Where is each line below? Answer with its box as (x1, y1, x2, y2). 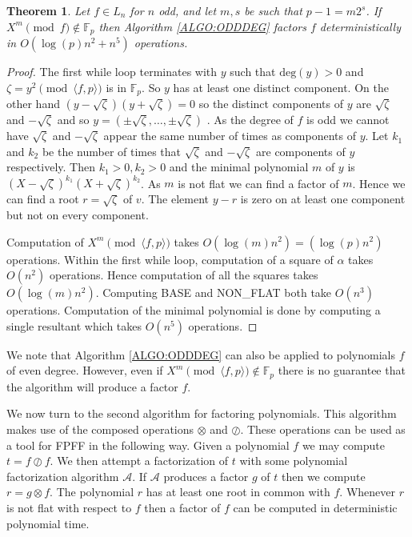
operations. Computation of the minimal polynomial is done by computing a (6, 302, 381, 319)
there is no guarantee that (278, 362, 406, 379)
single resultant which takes (6, 317, 142, 334)
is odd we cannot (306, 111, 390, 128)
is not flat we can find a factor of (178, 174, 339, 191)
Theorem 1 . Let (6, 2, 90, 18)
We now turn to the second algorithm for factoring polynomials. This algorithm (6, 405, 397, 422)
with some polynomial (239, 452, 348, 469)
